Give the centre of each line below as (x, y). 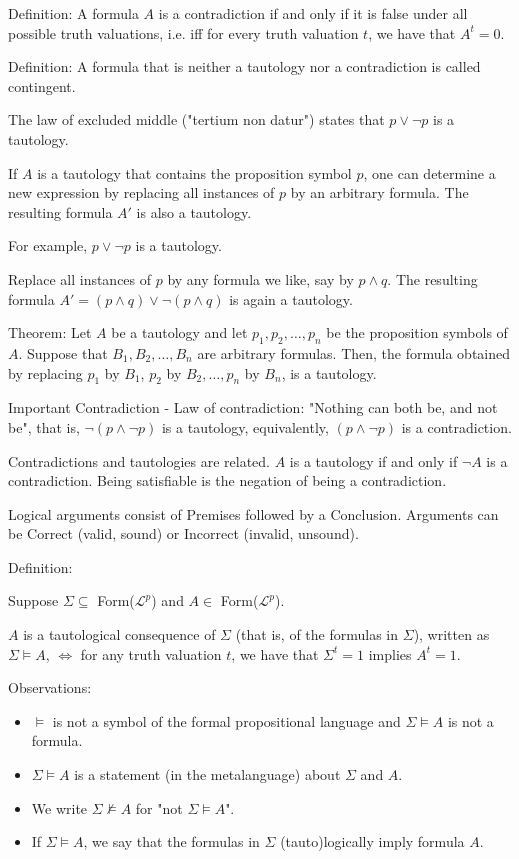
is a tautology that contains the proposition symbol (194, 172)
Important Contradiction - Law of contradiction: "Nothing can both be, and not (253, 407)
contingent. (42, 85)
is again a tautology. (291, 298)
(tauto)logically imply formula (372, 841)
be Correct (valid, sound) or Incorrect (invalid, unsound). (183, 533)
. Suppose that (63, 352)
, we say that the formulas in (171, 841)
